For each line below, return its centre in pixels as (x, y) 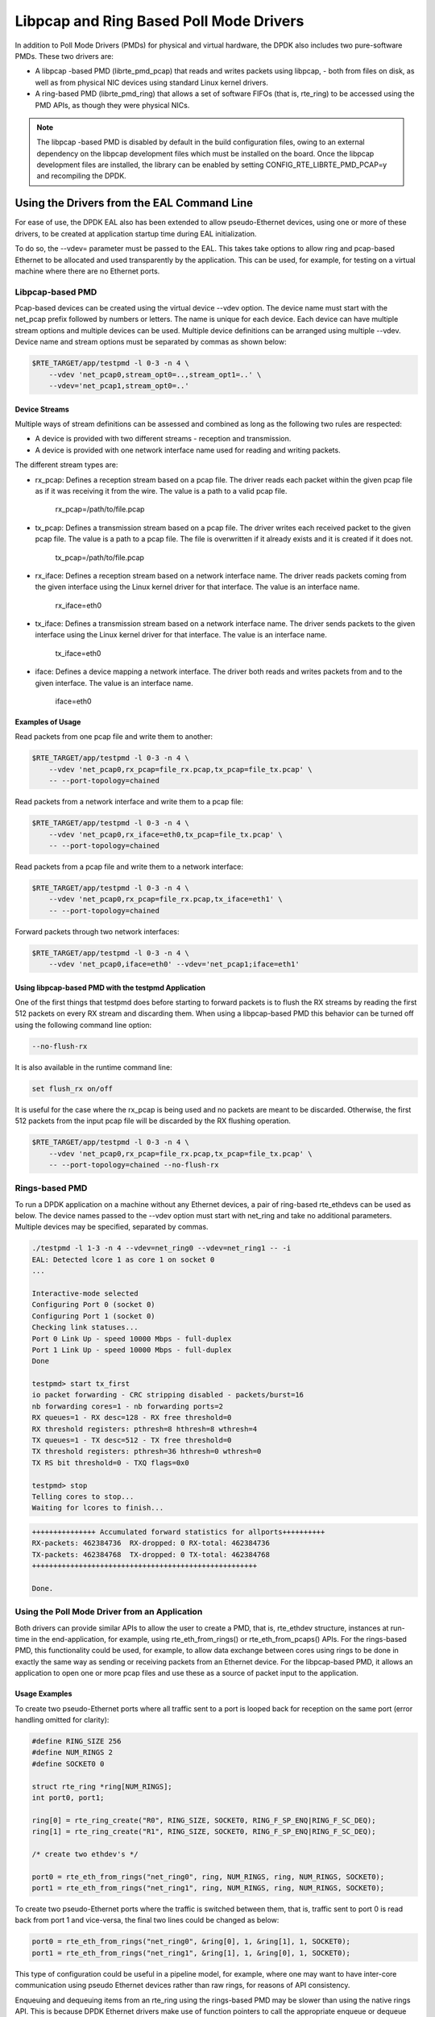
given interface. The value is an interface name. (114, 683)
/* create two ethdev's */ (85, 1854)
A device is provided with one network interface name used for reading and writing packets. (188, 450)
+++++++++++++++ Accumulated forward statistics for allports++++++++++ (178, 1532)
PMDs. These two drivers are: (64, 56)
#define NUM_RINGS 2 (72, 1752)
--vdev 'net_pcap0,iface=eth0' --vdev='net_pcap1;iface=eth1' (174, 965)
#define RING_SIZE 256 (77, 1741)
